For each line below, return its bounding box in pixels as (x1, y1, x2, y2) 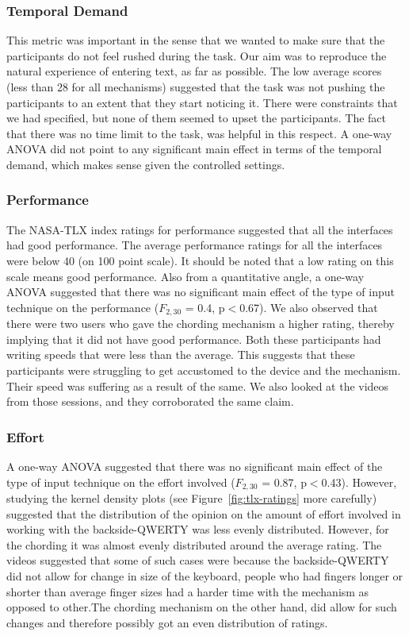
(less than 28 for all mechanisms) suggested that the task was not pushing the (6, 79, 385, 94)
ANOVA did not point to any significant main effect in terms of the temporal (6, 141, 382, 157)
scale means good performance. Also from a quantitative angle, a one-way (6, 268, 365, 284)
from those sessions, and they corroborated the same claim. (6, 393, 294, 410)
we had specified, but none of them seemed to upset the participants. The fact (6, 110, 387, 126)
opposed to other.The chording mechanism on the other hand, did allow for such (6, 599, 397, 615)
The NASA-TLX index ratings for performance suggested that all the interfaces (6, 221, 393, 237)
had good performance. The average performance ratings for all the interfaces (6, 237, 383, 253)
